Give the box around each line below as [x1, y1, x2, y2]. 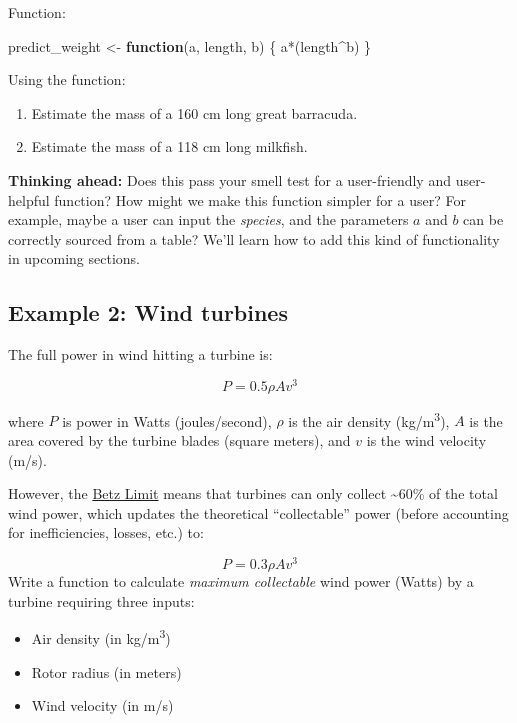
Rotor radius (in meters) [31, 661, 182, 682]
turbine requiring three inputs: [8, 590, 195, 611]
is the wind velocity [366, 430, 487, 451]
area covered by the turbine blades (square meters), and [8, 430, 351, 451]
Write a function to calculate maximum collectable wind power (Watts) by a [8, 571, 474, 592]
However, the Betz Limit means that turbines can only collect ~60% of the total [8, 483, 498, 504]
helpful [8, 189, 50, 210]
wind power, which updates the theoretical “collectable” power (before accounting [8, 502, 509, 523]
